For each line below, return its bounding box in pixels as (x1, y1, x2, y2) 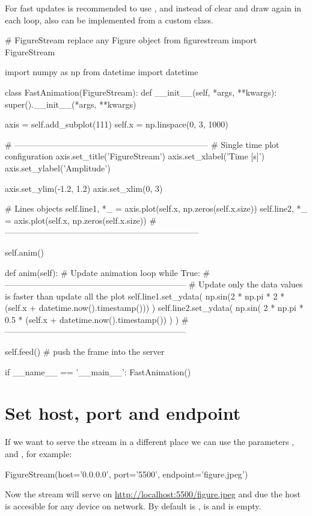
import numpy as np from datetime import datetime (5, 66, 198, 78)
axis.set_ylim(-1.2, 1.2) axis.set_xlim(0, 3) (5, 182, 163, 194)
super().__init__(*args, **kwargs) (5, 97, 136, 110)
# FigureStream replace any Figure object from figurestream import (5, 34, 257, 46)
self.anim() (5, 245, 44, 258)
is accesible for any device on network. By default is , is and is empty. (5, 499, 262, 512)
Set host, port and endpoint (5, 401, 241, 425)
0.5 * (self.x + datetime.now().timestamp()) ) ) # (5, 313, 189, 325)
